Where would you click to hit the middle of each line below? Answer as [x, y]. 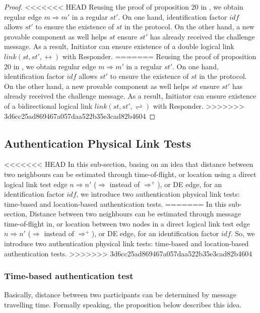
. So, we [243, 233]
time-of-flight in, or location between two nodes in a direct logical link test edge [127, 223]
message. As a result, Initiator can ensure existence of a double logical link [119, 46]
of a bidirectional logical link [48, 105]
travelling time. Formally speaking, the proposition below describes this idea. [123, 305]
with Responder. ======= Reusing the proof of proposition [159, 56]
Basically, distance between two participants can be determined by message [120, 295]
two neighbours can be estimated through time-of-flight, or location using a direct [130, 174]
